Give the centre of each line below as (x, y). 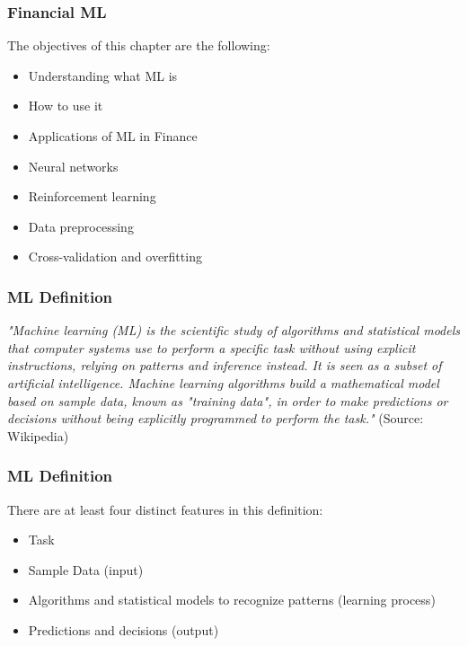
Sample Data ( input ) (86, 569)
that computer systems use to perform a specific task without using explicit (212, 347)
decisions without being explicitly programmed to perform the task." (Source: (216, 418)
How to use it (66, 106)
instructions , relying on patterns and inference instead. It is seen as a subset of (225, 365)
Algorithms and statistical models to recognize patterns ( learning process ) (232, 600)
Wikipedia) (38, 435)
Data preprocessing (81, 226)
